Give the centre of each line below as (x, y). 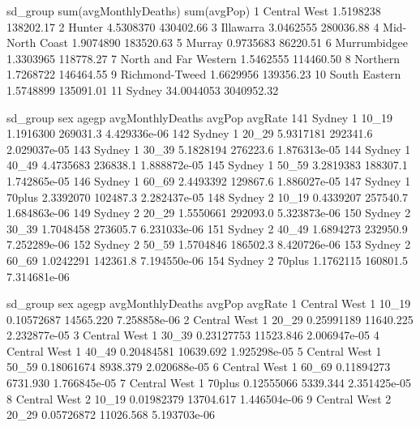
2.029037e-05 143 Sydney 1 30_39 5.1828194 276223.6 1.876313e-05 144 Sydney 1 (209, 149)
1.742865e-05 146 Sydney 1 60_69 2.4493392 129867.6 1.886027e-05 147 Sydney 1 (209, 180)
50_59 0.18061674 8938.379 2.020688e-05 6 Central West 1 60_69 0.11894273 (199, 367)
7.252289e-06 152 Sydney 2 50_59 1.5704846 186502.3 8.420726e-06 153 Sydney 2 (209, 244)
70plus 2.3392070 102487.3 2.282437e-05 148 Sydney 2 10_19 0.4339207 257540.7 (208, 196)
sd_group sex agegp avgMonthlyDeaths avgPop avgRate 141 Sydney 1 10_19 (200, 117)
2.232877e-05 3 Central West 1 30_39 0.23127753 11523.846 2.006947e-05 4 (193, 335)
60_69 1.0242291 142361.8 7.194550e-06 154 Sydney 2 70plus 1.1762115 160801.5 (208, 260)
